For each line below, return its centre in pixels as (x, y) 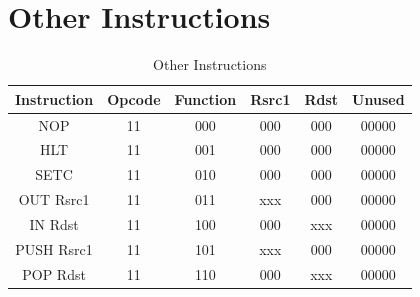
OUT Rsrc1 (54, 199)
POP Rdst (54, 273)
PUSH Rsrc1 (54, 248)
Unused (378, 98)
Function (205, 98)
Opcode (134, 98)
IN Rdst (54, 223)
